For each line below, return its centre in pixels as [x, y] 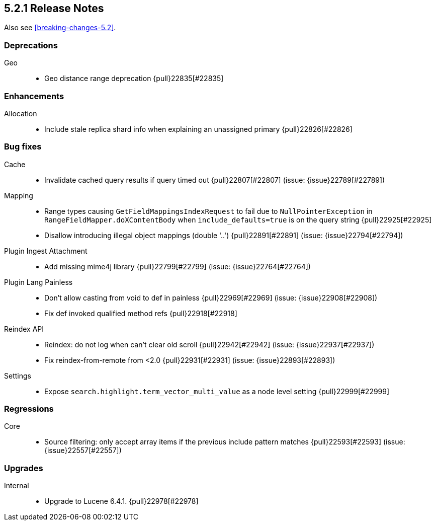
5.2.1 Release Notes [54, 8]
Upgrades [24, 468]
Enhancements [34, 96]
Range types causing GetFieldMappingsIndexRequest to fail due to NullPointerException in [208, 211]
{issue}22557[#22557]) [83, 451]
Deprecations [31, 45]
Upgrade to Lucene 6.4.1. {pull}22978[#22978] [121, 501]
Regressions [29, 409]
